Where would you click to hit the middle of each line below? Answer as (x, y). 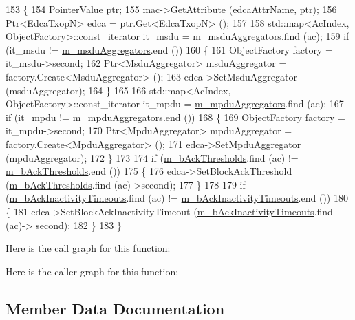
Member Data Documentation (115, 308)
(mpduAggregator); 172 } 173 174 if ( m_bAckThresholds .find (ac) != (152, 157)
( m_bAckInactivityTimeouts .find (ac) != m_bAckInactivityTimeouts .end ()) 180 (177, 198)
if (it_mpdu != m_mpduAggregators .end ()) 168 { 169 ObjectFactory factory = (176, 117)
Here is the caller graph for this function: (92, 271)
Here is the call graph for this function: (88, 248)
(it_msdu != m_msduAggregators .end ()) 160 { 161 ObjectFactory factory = (169, 49)
